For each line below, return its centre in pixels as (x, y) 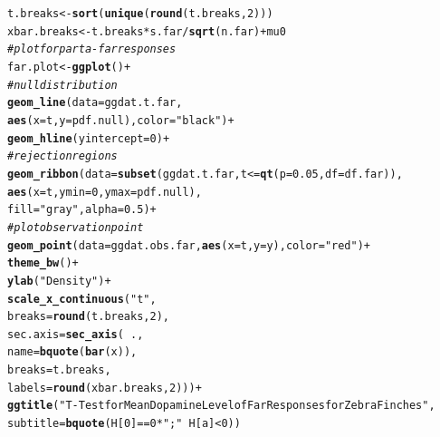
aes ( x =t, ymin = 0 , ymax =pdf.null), (105, 192)
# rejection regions (62, 156)
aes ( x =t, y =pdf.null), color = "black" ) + (121, 120)
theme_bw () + (43, 263)
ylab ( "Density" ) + (59, 281)
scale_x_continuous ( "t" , (82, 299)
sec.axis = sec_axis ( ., (76, 334)
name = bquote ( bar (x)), (72, 352)
